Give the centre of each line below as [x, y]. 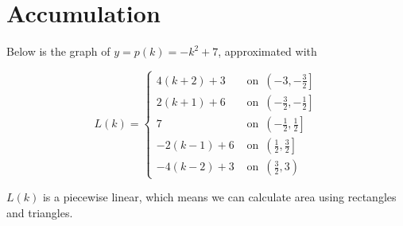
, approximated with [267, 51]
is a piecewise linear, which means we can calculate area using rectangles [219, 197]
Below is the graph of [58, 51]
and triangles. [40, 212]
